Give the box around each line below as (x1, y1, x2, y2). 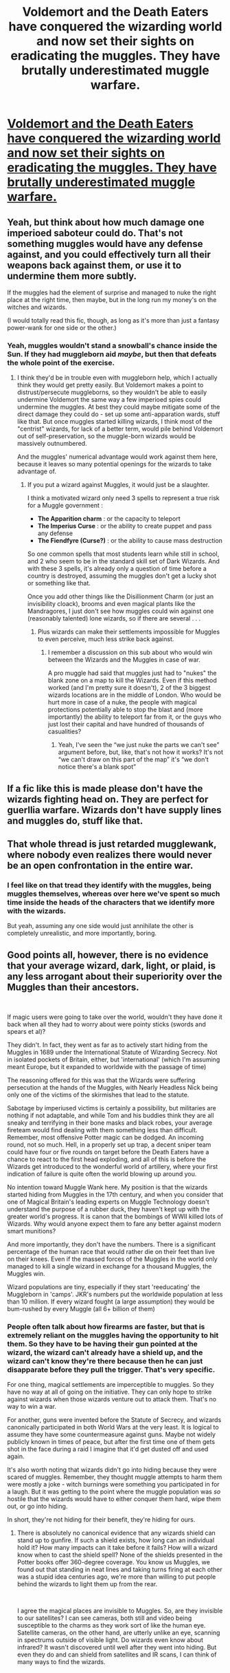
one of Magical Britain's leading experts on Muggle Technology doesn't (7, 1198, 209, 1206)
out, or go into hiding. (7, 1502, 68, 1511)
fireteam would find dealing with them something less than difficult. (7, 1126, 198, 1134)
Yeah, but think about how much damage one (7, 216, 205, 228)
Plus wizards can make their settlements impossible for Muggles (37, 627, 220, 636)
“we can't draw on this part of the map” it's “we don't (58, 755, 209, 764)
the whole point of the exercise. (7, 358, 115, 367)
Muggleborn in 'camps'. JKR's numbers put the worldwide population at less (7, 1291, 223, 1299)
